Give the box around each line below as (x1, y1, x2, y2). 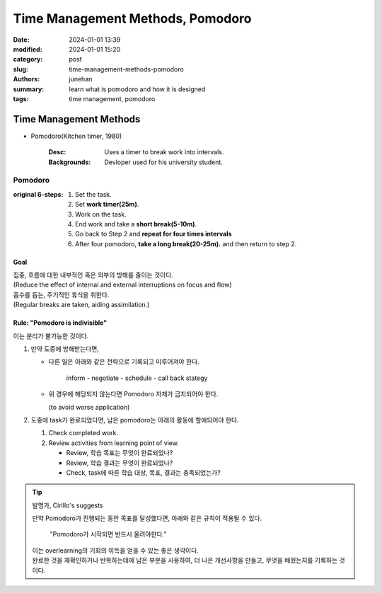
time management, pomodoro (69, 94, 156, 103)
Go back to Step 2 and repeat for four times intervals (75, 230, 232, 238)
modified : (13, 45, 42, 53)
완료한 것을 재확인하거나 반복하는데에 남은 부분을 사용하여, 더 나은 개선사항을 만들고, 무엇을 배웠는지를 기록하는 (32, 556, 338, 565)
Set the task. (75, 190, 112, 198)
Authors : (13, 75, 40, 84)
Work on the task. (75, 209, 127, 219)
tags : (13, 94, 29, 103)
